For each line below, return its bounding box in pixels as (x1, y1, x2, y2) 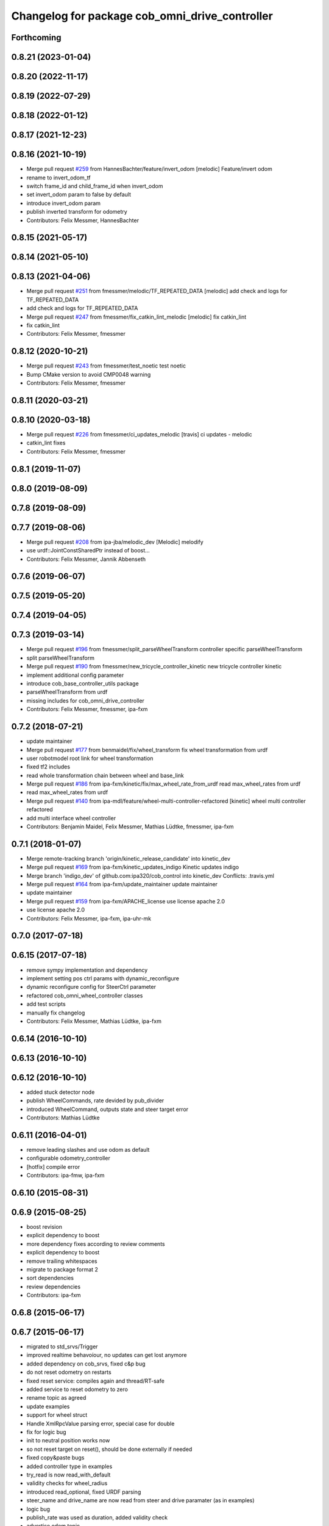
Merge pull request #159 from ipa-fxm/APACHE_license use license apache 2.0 (26, 897, 225, 905)
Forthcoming (11, 32, 62, 43)
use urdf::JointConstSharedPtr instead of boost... (26, 547, 150, 554)
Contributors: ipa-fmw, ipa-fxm (26, 1172, 105, 1179)
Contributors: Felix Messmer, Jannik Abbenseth (26, 555, 146, 563)
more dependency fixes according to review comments (26, 1240, 165, 1248)
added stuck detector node (26, 1088, 95, 1096)
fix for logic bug (26, 1428, 66, 1436)
